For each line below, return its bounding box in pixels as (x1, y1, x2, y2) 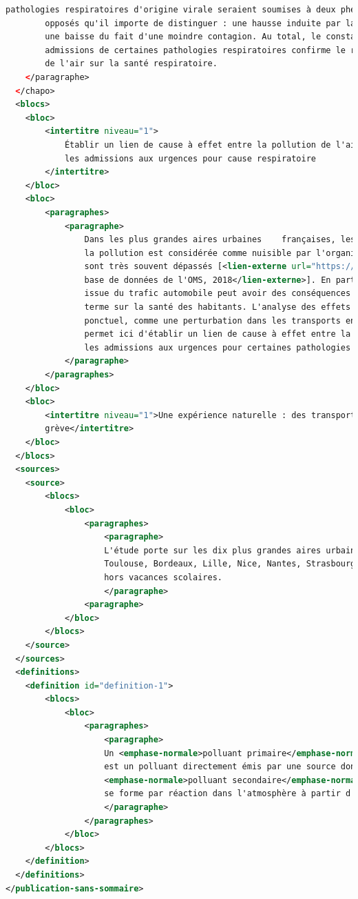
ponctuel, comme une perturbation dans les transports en (84, 315, 356, 326)
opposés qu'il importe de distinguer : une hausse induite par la (45, 18, 356, 28)
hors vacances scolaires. (104, 572, 222, 582)
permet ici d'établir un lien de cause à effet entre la (84, 329, 351, 339)
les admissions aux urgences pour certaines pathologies (84, 342, 351, 353)
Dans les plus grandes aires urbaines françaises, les (84, 235, 356, 245)
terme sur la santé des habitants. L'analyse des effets (84, 302, 351, 313)
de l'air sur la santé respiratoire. (45, 59, 218, 69)
